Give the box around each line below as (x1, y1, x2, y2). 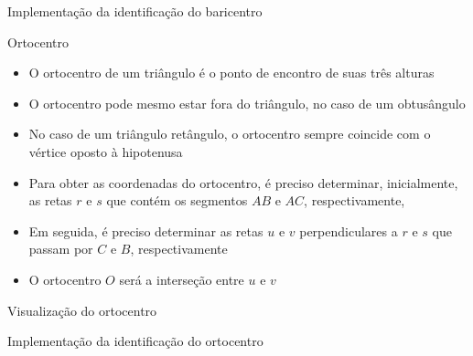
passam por (28, 239, 93, 258)
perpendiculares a (299, 221, 398, 240)
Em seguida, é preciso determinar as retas (28, 221, 263, 240)
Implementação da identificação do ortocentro (7, 331, 263, 351)
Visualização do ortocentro (7, 300, 157, 319)
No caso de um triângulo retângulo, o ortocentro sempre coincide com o (28, 124, 431, 143)
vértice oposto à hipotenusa (28, 141, 183, 161)
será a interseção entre (119, 269, 244, 288)
